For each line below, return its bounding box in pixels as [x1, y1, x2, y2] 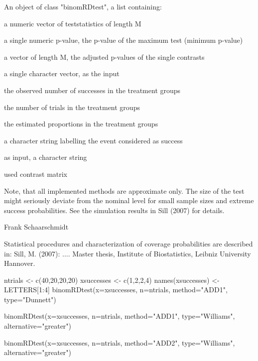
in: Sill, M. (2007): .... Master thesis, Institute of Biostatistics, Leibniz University [4, 248, 251, 258]
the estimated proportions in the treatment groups [4, 119, 158, 129]
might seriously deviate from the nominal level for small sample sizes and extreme [4, 195, 254, 206]
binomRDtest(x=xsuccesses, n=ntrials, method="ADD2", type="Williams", [4, 337, 235, 348]
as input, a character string [4, 152, 87, 162]
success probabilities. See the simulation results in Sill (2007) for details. [4, 205, 225, 215]
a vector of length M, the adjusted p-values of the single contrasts [4, 51, 205, 62]
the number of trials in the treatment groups [4, 102, 140, 112]
